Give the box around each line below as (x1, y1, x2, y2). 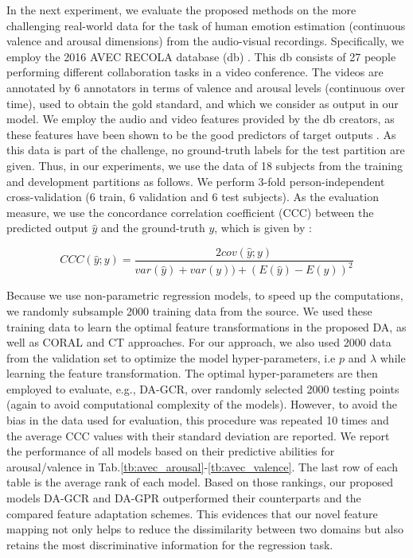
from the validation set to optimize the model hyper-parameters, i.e (6, 349, 336, 366)
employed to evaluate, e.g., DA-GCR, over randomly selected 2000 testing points (6, 380, 399, 397)
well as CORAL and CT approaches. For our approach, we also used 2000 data (6, 334, 392, 351)
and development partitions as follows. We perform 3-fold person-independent (6, 172, 385, 189)
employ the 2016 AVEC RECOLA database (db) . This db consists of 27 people (6, 48, 396, 64)
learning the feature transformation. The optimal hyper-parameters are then (6, 365, 378, 382)
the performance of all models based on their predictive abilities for (6, 443, 335, 459)
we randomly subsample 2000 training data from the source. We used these (6, 302, 372, 319)
